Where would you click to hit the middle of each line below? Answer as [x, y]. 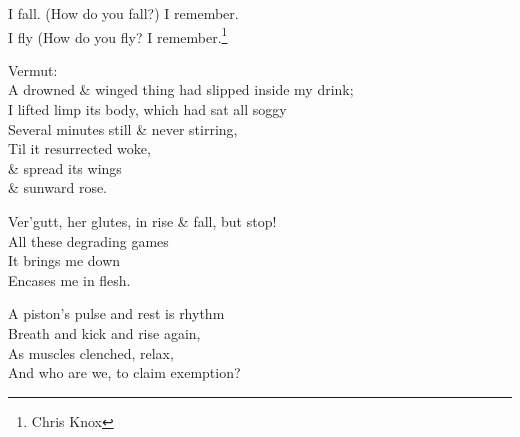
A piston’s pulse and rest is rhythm [116, 313]
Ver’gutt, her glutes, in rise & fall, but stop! [142, 221]
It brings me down [64, 260]
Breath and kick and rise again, [104, 332]
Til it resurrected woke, [79, 148]
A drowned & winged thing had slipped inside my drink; [181, 89]
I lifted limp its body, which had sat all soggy [147, 109]
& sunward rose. [58, 187]
